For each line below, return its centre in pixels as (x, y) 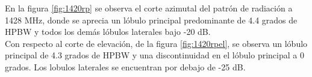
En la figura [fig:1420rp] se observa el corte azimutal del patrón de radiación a (149, 8)
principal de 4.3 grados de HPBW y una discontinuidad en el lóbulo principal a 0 (154, 55)
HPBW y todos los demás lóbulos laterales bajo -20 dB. (108, 32)
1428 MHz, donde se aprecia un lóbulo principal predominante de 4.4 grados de (151, 20)
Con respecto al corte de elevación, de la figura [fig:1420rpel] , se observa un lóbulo (156, 43)
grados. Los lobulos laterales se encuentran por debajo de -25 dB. (125, 66)
